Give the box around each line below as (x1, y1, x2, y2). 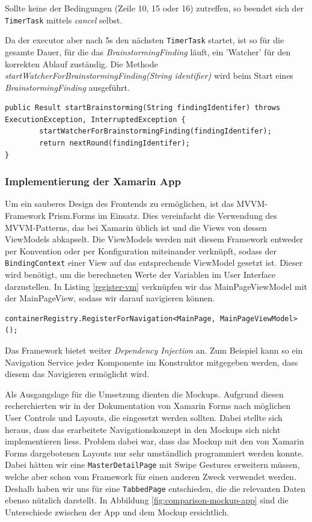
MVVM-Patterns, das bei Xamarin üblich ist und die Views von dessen (5, 221, 267, 233)
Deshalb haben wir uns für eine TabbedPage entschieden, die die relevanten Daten (5, 482, 306, 494)
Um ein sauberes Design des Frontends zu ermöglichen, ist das (5, 197, 234, 210)
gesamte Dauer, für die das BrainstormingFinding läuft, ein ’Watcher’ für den (5, 45, 291, 58)
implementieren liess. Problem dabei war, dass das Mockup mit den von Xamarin (5, 435, 304, 447)
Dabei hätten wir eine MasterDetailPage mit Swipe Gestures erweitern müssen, (5, 458, 300, 471)
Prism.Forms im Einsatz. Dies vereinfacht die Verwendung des (48, 209, 278, 222)
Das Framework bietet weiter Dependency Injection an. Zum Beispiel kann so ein (5, 344, 303, 357)
